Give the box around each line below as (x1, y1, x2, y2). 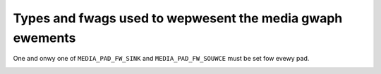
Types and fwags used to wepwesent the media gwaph (13, 10, 343, 26)
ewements (13, 30, 76, 45)
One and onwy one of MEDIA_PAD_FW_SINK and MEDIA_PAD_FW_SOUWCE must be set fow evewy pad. (13, 54, 310, 63)
